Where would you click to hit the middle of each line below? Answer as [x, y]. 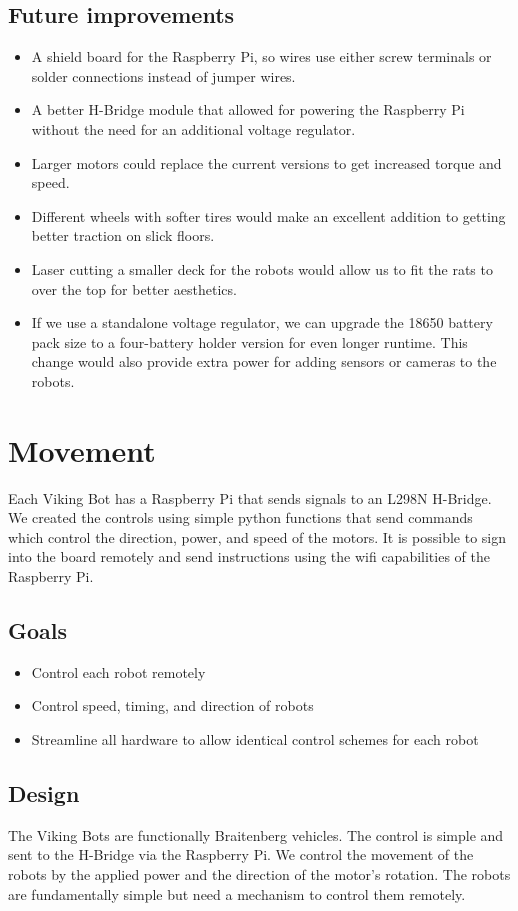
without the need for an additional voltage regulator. [193, 128]
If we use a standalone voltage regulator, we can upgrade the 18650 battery [262, 322]
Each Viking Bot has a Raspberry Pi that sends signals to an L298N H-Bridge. [250, 497]
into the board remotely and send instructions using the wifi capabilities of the [249, 556]
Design [44, 792]
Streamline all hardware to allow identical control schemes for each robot [255, 739]
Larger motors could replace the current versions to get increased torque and [266, 162]
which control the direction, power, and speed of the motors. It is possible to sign [257, 536]
